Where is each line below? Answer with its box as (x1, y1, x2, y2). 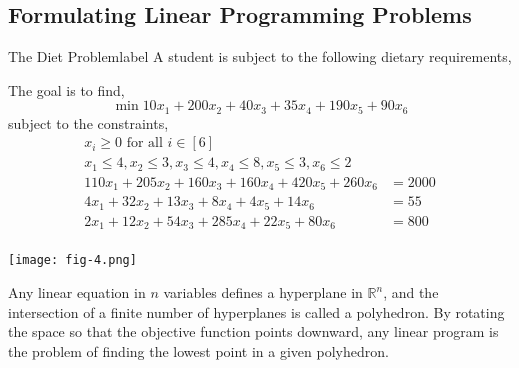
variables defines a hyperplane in (163, 282, 363, 303)
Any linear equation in (8, 282, 146, 303)
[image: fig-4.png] (8, 253, 137, 268)
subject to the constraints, (8, 112, 169, 133)
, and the (383, 282, 439, 303)
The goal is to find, (8, 79, 125, 100)
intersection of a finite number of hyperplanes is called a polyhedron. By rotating (8, 301, 505, 322)
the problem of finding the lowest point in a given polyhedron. (8, 340, 389, 361)
